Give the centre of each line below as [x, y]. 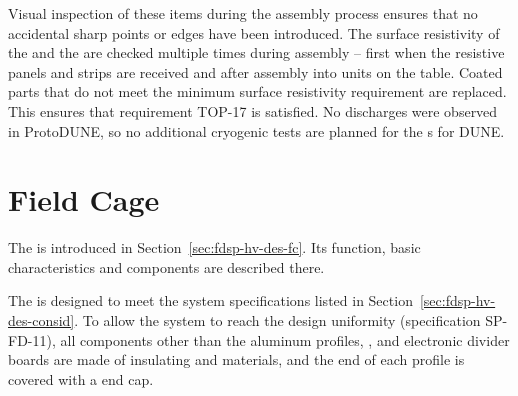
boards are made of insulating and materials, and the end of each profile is [236, 359]
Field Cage [84, 199]
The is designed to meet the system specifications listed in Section [210, 300]
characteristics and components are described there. [166, 266]
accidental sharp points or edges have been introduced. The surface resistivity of [254, 32]
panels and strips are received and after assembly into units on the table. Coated [255, 71]
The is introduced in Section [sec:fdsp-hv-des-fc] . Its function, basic [214, 247]
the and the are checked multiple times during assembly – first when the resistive [256, 52]
